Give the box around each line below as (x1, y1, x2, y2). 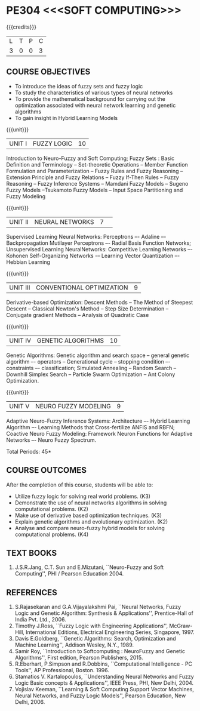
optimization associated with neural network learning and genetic (14, 101, 176, 109)
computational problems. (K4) (14, 531, 89, 538)
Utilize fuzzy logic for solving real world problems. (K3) (14, 493, 151, 500)
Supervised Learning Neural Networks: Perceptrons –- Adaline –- (6, 233, 167, 240)
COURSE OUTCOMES (6, 465, 87, 475)
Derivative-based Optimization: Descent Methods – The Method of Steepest (6, 298, 193, 306)
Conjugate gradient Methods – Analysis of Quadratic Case (6, 311, 149, 318)
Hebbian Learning (6, 258, 51, 266)
